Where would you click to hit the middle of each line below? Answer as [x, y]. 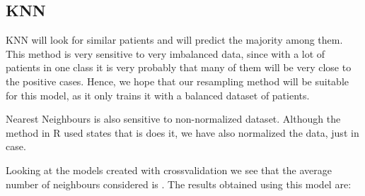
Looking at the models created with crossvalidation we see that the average [169, 170]
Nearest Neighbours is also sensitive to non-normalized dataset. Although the [173, 119]
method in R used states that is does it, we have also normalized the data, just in [182, 132]
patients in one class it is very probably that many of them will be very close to [179, 67]
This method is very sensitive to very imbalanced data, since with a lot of [166, 53]
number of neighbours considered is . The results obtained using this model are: [179, 184]
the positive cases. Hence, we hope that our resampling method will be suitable [177, 81]
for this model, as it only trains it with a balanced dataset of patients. [158, 95]
